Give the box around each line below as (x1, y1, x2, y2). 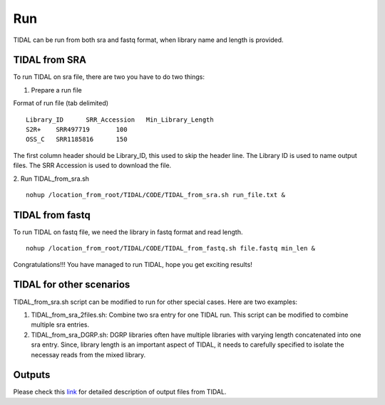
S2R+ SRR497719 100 (26, 125, 128, 134)
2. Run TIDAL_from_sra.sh (13, 174, 89, 183)
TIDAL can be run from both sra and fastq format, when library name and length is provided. (13, 36, 284, 44)
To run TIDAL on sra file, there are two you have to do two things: (13, 73, 205, 81)
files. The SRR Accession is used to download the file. (13, 161, 172, 170)
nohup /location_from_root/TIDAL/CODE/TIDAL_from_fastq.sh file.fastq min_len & (26, 244, 316, 253)
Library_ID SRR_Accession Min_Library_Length (26, 115, 214, 124)
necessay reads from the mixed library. (31, 350, 146, 359)
